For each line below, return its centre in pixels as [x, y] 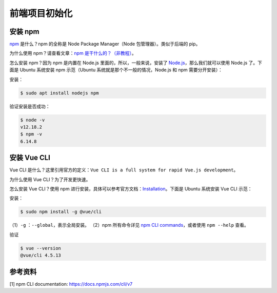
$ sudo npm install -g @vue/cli [61, 212]
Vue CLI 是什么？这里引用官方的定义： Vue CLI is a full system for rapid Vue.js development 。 [124, 170]
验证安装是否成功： [30, 106]
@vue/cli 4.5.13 [41, 256]
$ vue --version [41, 248]
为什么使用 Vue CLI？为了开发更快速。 [50, 179]
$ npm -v [31, 134]
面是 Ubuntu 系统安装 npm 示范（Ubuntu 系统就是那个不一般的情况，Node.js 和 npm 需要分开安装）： [116, 70]
